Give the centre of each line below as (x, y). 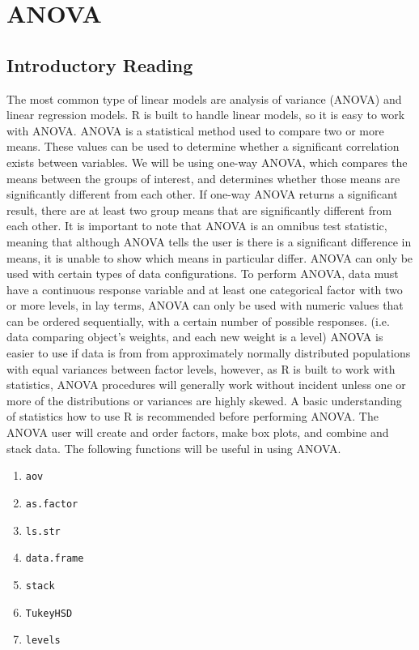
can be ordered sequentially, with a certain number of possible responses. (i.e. (198, 321)
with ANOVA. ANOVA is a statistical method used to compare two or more (195, 130)
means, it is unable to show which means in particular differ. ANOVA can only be (210, 257)
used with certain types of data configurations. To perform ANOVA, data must (203, 274)
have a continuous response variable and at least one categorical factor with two (205, 289)
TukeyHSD (49, 613)
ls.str (43, 531)
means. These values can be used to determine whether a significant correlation (203, 146)
